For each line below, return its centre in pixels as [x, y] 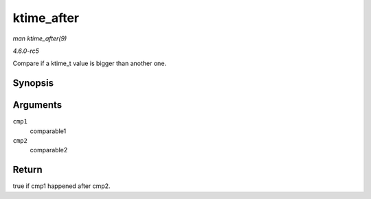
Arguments [37, 105]
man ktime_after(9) [40, 38]
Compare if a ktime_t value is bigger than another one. [90, 63]
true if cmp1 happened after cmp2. [61, 186]
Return [27, 170]
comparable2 [49, 150]
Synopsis [33, 83]
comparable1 [48, 131]
